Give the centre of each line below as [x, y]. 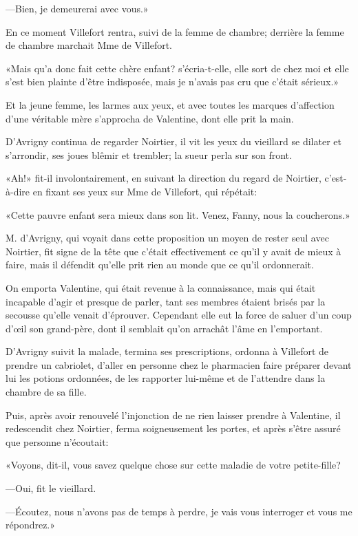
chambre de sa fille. [46, 392]
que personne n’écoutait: [57, 441]
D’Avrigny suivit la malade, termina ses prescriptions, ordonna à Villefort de [167, 351]
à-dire [18, 191]
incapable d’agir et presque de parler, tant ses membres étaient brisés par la [166, 301]
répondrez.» [31, 525]
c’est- [336, 178]
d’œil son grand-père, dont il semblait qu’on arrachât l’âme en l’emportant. [164, 328]
